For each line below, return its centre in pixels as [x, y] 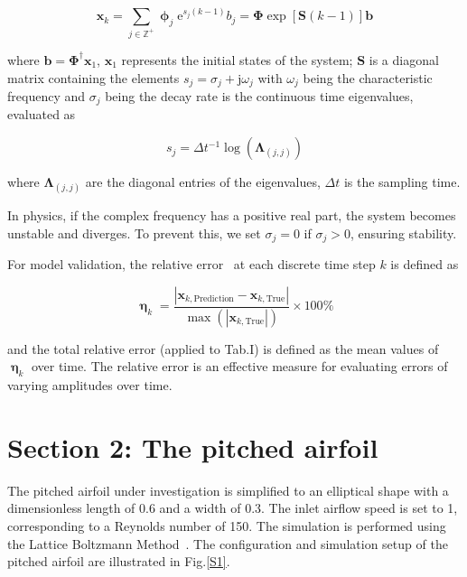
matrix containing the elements [93, 77]
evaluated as [42, 114]
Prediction [214, 299]
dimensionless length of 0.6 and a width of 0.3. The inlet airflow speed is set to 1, [233, 508]
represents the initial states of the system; [237, 59]
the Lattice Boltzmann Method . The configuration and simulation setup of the [228, 543]
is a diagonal [404, 59]
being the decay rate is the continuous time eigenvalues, [259, 96]
